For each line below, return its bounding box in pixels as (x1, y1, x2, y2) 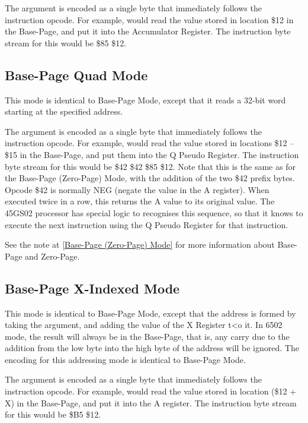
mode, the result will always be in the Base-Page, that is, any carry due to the (5, 330, 290, 342)
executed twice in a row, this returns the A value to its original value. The (5, 195, 275, 207)
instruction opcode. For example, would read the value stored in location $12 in (5, 13, 294, 26)
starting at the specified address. (5, 105, 123, 118)
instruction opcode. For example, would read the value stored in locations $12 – (5, 137, 294, 149)
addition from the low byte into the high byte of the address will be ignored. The (5, 342, 299, 354)
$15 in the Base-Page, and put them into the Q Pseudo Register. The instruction (5, 148, 299, 160)
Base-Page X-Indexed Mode (5, 279, 180, 297)
